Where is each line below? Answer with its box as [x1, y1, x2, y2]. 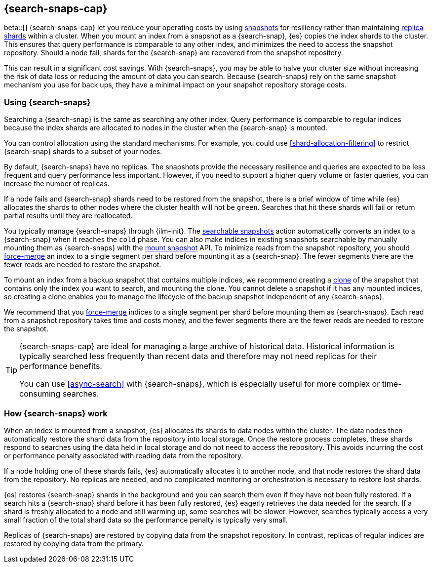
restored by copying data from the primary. [4, 539, 144, 548]
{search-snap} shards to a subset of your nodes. [4, 147, 162, 156]
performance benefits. [19, 361, 102, 371]
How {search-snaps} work [4, 408, 108, 418]
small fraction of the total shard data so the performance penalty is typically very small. [4, 515, 288, 524]
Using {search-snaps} [4, 97, 91, 107]
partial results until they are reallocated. [4, 211, 133, 220]
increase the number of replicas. [4, 179, 110, 188]
